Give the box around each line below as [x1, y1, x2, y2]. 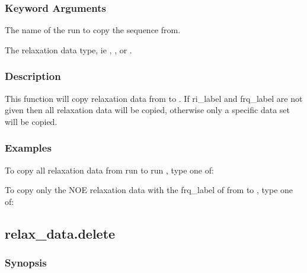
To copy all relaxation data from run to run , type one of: [5, 163, 214, 176]
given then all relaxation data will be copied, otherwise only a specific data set [5, 104, 290, 116]
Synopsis [5, 255, 47, 270]
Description [5, 69, 61, 83]
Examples [5, 140, 52, 155]
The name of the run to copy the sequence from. [5, 24, 181, 36]
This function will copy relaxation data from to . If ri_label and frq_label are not [5, 92, 303, 104]
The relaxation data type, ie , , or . [5, 43, 132, 56]
